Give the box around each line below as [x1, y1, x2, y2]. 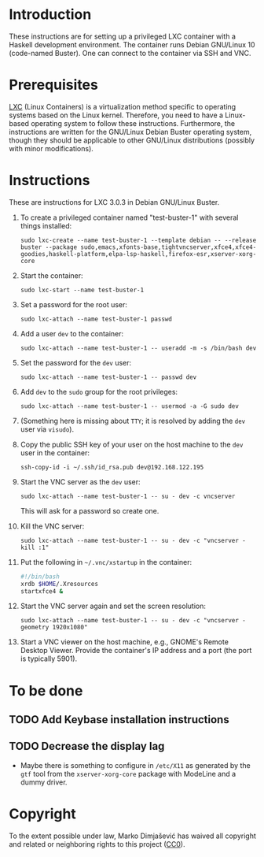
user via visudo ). [20, 424, 74, 434]
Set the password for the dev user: [20, 358, 132, 367]
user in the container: [20, 447, 90, 458]
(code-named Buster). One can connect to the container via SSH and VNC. [9, 48, 251, 58]
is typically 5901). [20, 654, 78, 663]
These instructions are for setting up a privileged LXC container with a [9, 32, 236, 41]
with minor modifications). [9, 143, 93, 153]
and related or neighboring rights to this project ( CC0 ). [9, 839, 185, 848]
